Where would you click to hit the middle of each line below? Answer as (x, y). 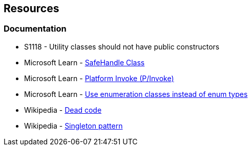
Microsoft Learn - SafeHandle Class (85, 62)
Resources (31, 8)
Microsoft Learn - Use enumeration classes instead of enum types (136, 94)
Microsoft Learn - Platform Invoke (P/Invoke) (99, 78)
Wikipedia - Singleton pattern (73, 126)
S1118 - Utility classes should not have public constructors (122, 46)
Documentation (35, 29)
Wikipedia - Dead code (63, 110)
